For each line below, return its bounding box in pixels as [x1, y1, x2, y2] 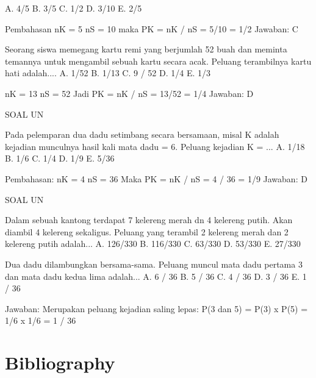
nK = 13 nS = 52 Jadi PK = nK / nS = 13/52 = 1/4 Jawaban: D [5, 87, 254, 99]
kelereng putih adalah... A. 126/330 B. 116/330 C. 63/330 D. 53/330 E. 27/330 [5, 237, 301, 250]
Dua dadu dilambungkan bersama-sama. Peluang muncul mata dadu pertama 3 [5, 257, 303, 270]
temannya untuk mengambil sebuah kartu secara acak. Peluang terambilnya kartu [5, 54, 312, 67]
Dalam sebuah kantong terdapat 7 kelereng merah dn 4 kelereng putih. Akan [5, 213, 293, 226]
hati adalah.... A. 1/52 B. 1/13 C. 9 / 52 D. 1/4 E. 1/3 [5, 66, 210, 79]
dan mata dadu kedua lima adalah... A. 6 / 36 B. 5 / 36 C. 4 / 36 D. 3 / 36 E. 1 [5, 269, 307, 282]
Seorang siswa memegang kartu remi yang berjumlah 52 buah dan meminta [5, 43, 287, 55]
